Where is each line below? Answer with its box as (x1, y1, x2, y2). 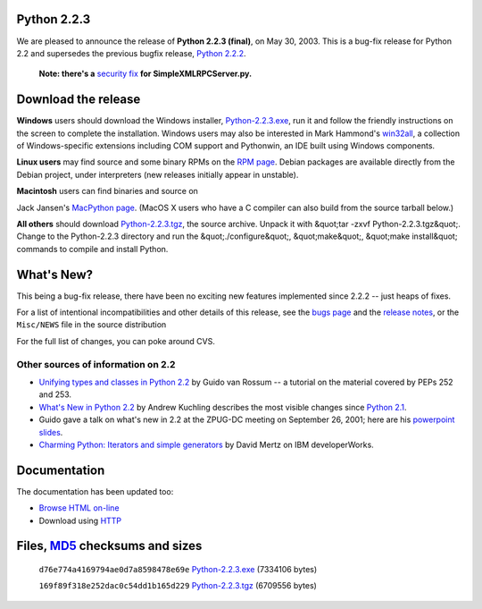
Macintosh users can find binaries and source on (16, 186, 198, 197)
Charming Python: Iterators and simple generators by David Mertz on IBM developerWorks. (38, 439, 374, 450)
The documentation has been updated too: (16, 486, 174, 496)
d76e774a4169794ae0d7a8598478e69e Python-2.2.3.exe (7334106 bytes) (38, 563, 318, 574)
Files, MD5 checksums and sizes (16, 538, 203, 554)
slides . (38, 427, 63, 437)
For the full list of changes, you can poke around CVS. (16, 335, 216, 346)
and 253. (38, 389, 71, 400)
